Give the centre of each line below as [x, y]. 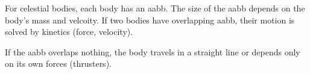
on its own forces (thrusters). [58, 63]
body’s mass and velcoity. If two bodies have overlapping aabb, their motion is [150, 20]
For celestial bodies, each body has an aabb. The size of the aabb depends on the [155, 8]
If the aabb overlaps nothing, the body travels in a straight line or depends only [153, 51]
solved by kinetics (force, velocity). [69, 32]
